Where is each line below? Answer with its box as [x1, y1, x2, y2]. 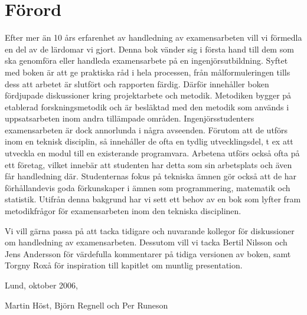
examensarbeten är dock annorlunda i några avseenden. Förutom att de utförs [5, 123, 288, 136]
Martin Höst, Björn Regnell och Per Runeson [5, 298, 168, 311]
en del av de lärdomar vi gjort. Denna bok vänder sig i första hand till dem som [5, 42, 294, 55]
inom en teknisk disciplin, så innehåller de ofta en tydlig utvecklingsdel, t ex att [5, 135, 293, 147]
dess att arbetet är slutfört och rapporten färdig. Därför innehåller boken [5, 77, 269, 90]
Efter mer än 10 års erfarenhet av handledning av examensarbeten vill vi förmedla [5, 31, 302, 44]
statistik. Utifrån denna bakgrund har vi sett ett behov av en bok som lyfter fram [5, 193, 301, 205]
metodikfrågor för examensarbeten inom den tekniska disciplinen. [5, 205, 241, 217]
